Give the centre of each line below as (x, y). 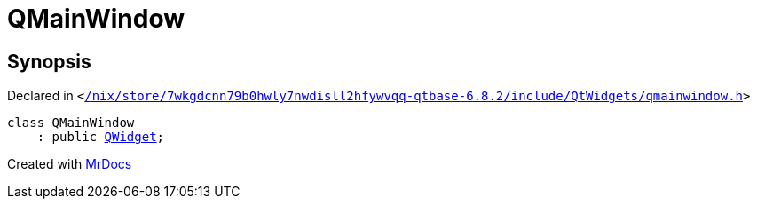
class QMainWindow (71, 123)
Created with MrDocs (70, 164)
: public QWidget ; (101, 137)
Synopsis (49, 61)
